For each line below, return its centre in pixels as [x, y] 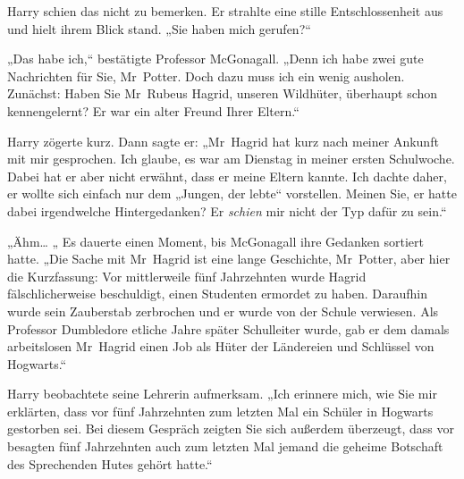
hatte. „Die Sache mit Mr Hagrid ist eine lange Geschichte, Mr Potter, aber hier [229, 259]
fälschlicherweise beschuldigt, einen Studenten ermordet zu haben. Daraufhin [218, 294]
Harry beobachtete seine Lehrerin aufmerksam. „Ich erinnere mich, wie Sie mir [222, 394]
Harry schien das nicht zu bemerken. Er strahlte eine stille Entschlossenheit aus [225, 11]
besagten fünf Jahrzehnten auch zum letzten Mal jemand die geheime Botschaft [225, 446]
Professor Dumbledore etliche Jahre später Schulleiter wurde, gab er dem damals [228, 328]
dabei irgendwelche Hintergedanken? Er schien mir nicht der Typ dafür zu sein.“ [227, 210]
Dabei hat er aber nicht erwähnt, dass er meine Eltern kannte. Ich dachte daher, [227, 176]
